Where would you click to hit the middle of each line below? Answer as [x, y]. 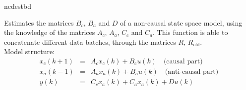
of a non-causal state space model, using [181, 22]
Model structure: [30, 51]
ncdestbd [18, 6]
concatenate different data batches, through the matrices [90, 42]
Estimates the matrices [39, 22]
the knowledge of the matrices [50, 32]
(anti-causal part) [192, 72]
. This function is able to [190, 32]
